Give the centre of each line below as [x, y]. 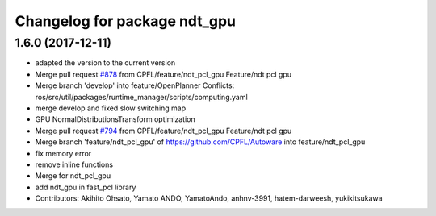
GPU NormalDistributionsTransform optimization [115, 119]
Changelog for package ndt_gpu [126, 21]
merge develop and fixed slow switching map [111, 108]
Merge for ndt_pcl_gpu [73, 176]
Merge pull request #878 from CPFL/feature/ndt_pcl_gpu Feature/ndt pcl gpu [163, 74]
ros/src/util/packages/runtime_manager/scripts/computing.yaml [141, 97]
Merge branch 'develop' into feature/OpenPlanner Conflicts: [135, 85]
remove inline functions [74, 164]
